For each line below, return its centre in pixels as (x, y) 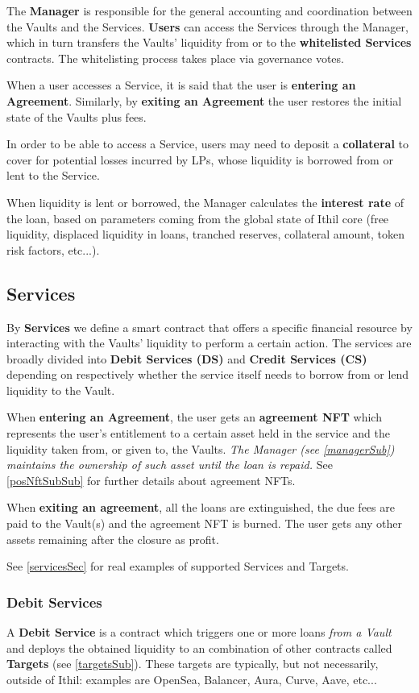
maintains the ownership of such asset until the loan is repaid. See (170, 465)
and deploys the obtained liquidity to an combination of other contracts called (199, 647)
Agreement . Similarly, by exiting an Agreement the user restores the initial (204, 100)
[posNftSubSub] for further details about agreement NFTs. (151, 480)
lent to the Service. (53, 175)
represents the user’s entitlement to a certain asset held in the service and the (198, 433)
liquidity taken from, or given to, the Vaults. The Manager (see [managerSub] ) (201, 448)
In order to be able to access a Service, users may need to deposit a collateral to (207, 144)
